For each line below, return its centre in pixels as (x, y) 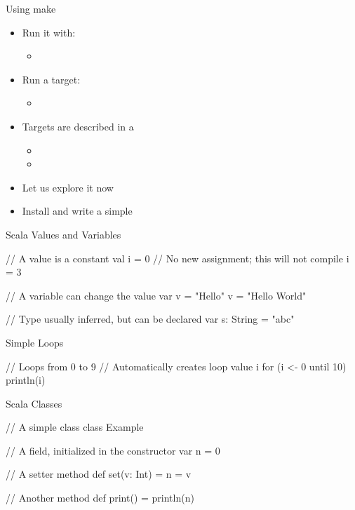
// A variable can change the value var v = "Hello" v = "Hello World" (156, 295)
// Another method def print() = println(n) (100, 498)
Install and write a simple (77, 211)
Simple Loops (35, 342)
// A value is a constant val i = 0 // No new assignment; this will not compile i (177, 258)
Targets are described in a (78, 126)
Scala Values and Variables (63, 234)
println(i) (26, 380)
